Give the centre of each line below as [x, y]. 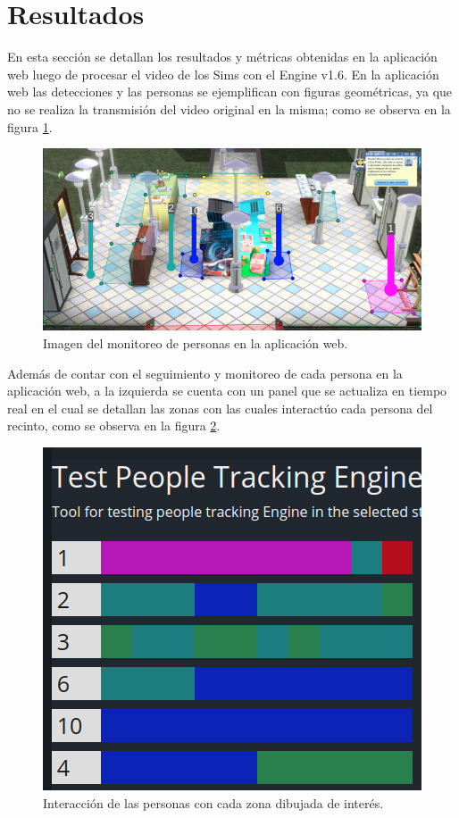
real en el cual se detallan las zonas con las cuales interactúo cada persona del [220, 408]
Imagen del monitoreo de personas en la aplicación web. [196, 342]
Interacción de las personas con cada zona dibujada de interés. [213, 802]
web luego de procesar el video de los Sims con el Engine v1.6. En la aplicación [223, 74]
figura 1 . [30, 126]
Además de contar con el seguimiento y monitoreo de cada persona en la [205, 373]
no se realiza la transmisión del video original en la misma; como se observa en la [229, 109]
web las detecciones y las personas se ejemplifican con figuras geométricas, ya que [230, 92]
